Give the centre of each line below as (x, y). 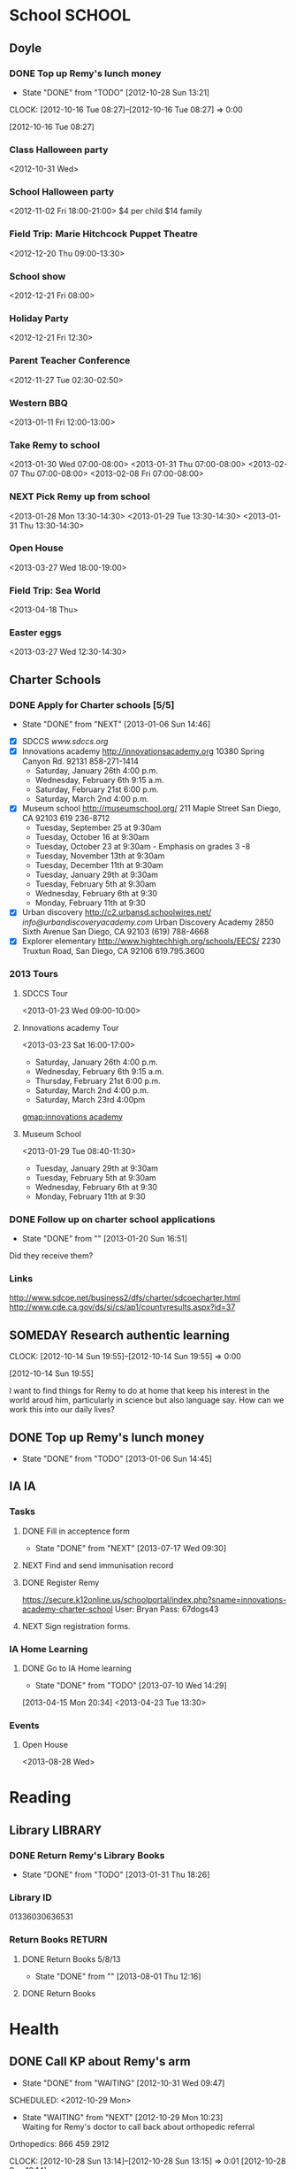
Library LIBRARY (56, 1830)
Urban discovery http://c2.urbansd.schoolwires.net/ (117, 912)
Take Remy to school (54, 445)
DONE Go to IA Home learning (77, 1668)
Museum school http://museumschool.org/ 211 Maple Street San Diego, (151, 808)
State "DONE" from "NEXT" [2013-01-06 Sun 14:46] (116, 724)
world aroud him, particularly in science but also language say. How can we (147, 1400)
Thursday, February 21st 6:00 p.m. (98, 1081)
